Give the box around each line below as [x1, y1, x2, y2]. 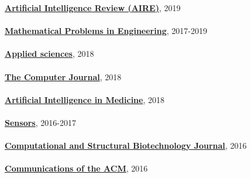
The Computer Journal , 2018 [5, 70, 122, 83]
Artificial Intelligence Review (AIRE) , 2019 [5, 2, 181, 13]
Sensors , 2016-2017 [5, 116, 76, 128]
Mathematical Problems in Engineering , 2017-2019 [5, 25, 207, 37]
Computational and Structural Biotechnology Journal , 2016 [5, 139, 247, 152]
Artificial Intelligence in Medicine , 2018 [5, 93, 165, 105]
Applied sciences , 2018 [5, 47, 94, 60]
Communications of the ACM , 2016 [5, 162, 148, 174]
